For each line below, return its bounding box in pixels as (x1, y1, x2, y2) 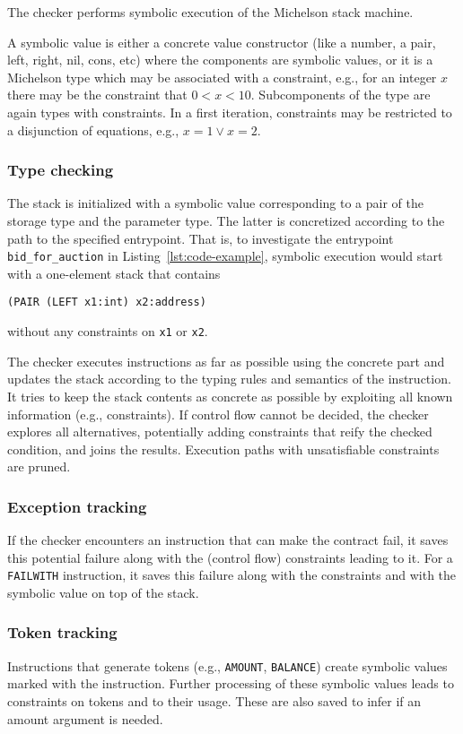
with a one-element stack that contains (7, 263, 221, 282)
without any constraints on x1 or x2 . (7, 322, 208, 341)
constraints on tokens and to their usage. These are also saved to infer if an (7, 692, 422, 710)
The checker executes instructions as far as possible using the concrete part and (7, 351, 445, 370)
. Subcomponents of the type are (250, 85, 431, 104)
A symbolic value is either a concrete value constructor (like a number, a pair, (7, 32, 436, 51)
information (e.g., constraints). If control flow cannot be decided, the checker (7, 404, 429, 423)
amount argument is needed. (7, 709, 163, 728)
